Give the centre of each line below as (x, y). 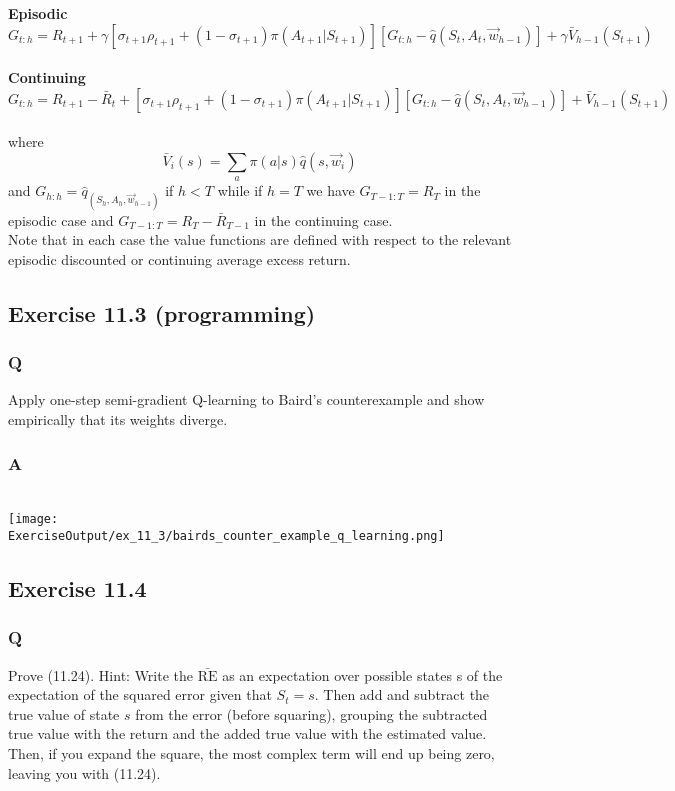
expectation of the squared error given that (140, 694)
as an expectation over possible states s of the (362, 674)
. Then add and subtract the (402, 694)
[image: (33, 519)
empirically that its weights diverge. (118, 418)
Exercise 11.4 (77, 588)
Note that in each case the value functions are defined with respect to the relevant (260, 239)
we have (330, 190)
